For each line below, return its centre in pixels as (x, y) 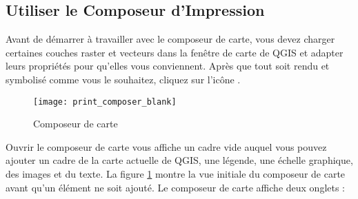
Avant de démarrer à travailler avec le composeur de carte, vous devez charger (170, 39)
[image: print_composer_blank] (105, 102)
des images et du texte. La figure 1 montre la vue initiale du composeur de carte (176, 174)
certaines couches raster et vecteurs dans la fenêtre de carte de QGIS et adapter (175, 52)
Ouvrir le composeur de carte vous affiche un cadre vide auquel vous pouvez (166, 146)
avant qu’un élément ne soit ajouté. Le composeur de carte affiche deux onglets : (176, 187)
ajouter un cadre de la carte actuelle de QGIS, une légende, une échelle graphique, (179, 160)
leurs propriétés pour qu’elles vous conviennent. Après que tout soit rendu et (168, 66)
